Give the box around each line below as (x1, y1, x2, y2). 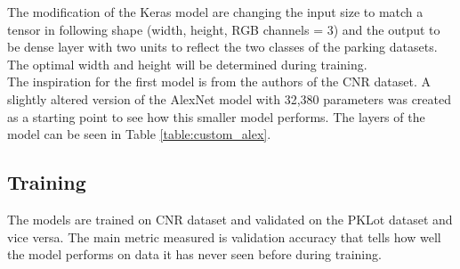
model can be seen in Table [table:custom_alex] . (7, 125, 271, 143)
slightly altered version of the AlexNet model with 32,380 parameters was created (7, 89, 452, 108)
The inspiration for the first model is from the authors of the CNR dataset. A (7, 72, 431, 91)
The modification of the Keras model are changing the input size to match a (7, 3, 424, 20)
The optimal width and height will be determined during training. (7, 54, 367, 73)
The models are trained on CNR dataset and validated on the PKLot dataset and (7, 209, 453, 228)
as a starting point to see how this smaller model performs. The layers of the (7, 107, 425, 126)
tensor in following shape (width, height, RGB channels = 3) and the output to (7, 20, 440, 38)
